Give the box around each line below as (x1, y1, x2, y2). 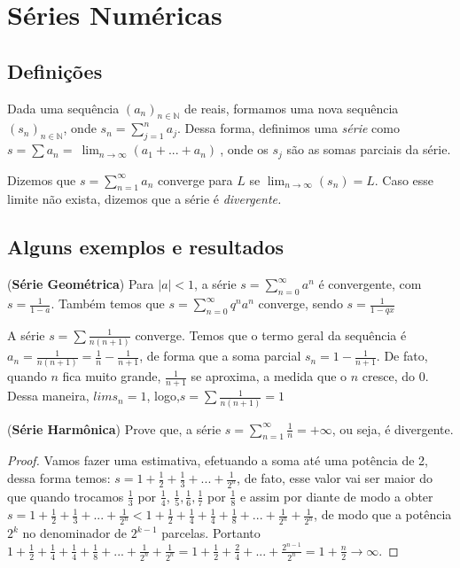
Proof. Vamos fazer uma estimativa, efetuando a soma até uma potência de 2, (7, 451, 428, 470)
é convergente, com (318, 275, 422, 293)
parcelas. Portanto (161, 524, 261, 542)
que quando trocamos (7, 486, 124, 505)
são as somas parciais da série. (286, 140, 451, 159)
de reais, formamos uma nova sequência (183, 98, 399, 117)
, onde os (220, 140, 269, 159)
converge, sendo (258, 294, 343, 313)
